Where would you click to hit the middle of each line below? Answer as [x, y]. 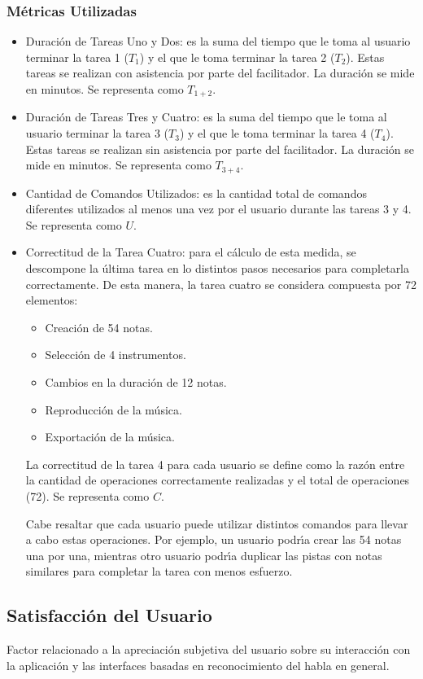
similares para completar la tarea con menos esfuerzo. [159, 571]
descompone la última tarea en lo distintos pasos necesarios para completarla [218, 268]
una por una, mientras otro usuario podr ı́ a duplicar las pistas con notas [204, 555]
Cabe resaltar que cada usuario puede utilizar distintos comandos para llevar [217, 523]
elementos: [52, 300]
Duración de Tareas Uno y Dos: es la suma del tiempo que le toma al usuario [218, 41]
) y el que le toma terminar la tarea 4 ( [277, 133]
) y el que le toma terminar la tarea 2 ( [237, 57]
